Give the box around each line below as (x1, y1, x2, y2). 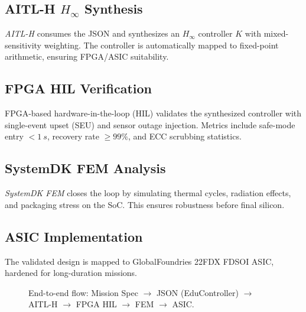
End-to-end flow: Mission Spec (28, 286, 138, 298)
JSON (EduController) (156, 286, 239, 298)
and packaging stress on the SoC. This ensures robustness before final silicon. (5, 198, 285, 210)
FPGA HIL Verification (5, 79, 152, 97)
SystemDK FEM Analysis (5, 159, 166, 177)
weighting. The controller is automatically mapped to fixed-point (44, 38, 279, 51)
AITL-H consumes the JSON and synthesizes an (5, 27, 180, 40)
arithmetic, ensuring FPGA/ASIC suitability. (5, 50, 169, 63)
